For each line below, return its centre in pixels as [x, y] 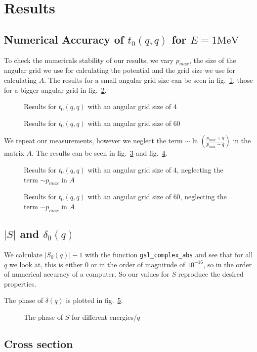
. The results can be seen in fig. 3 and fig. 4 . [100, 153]
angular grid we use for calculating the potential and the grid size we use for [120, 70]
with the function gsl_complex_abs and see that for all [169, 254]
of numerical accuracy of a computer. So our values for [87, 274]
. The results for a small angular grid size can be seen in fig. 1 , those [149, 80]
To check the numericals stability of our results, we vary [89, 60]
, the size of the [213, 60]
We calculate [23, 254]
